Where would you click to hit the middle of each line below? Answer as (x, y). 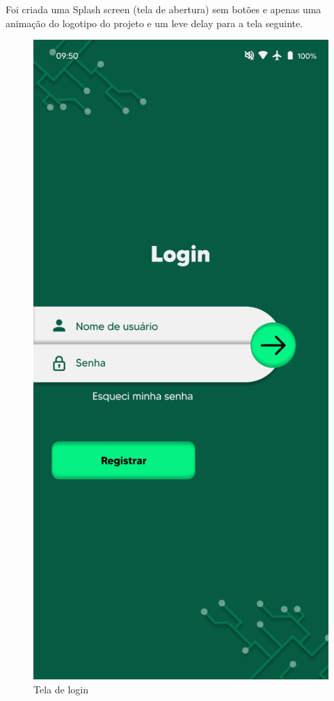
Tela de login (61, 689)
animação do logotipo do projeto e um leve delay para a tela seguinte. (154, 23)
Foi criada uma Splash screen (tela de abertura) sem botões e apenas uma (164, 9)
